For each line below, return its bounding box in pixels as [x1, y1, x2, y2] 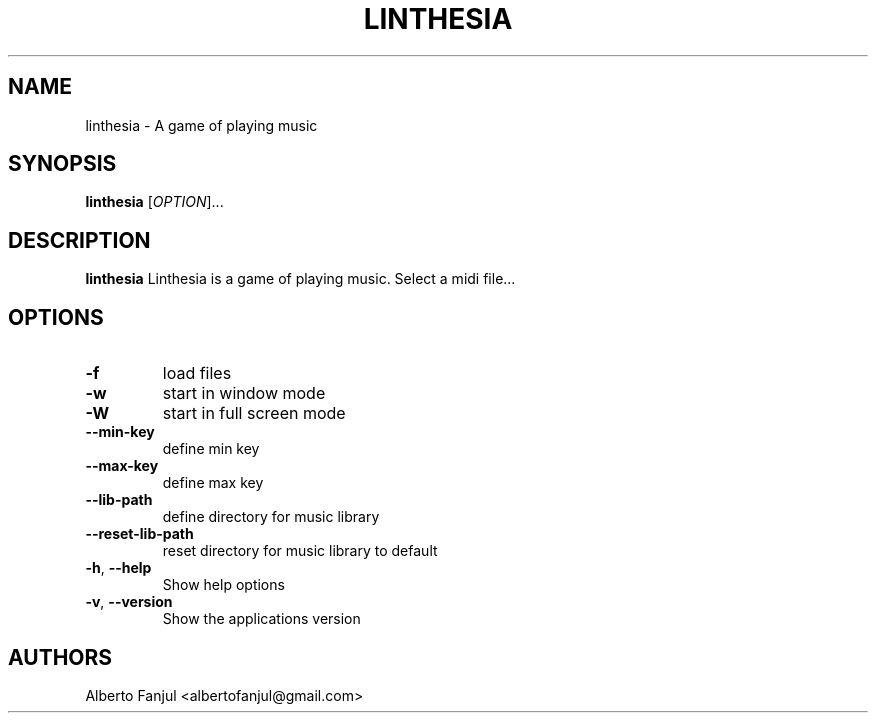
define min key [162, 440, 260, 458]
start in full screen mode [162, 403, 346, 424]
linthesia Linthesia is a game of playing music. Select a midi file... [85, 270, 516, 288]
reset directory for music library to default [162, 542, 438, 560]
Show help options [162, 576, 285, 594]
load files [162, 363, 232, 384]
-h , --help [85, 559, 152, 577]
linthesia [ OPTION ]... [85, 193, 224, 211]
